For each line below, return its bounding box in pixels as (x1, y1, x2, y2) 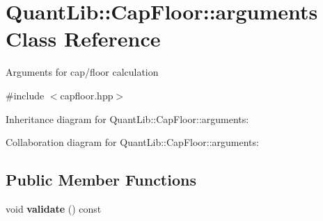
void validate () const (6, 201, 102, 215)
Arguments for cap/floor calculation (6, 65, 159, 79)
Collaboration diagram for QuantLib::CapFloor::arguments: (6, 135, 259, 149)
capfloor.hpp (60, 88, 113, 102)
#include (6, 88, 45, 102)
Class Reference (6, 24, 161, 53)
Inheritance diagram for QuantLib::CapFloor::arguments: (6, 111, 249, 126)
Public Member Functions (6, 169, 196, 190)
